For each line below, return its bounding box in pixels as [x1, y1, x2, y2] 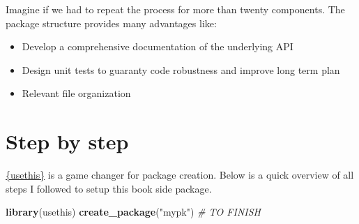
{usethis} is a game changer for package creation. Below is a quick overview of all [6, 167, 354, 182]
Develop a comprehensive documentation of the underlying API [22, 39, 293, 54]
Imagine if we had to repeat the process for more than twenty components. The [6, 2, 345, 16]
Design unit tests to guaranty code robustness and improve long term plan [22, 62, 340, 77]
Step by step [6, 127, 129, 156]
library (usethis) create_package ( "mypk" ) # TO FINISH [6, 204, 261, 219]
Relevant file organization [22, 86, 131, 100]
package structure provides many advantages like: [6, 15, 217, 30]
